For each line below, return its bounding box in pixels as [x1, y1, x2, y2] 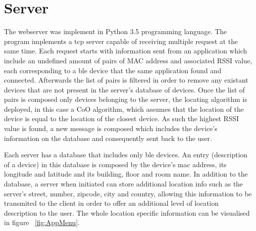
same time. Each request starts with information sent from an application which [4, 46, 247, 56]
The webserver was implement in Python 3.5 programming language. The [4, 26, 227, 37]
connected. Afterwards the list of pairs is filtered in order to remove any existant [4, 75, 249, 85]
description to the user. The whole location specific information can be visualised [4, 207, 250, 218]
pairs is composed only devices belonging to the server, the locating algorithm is [4, 94, 247, 104]
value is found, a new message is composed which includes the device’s [4, 123, 217, 134]
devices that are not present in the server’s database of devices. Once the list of [4, 84, 245, 94]
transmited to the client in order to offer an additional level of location [4, 198, 219, 208]
